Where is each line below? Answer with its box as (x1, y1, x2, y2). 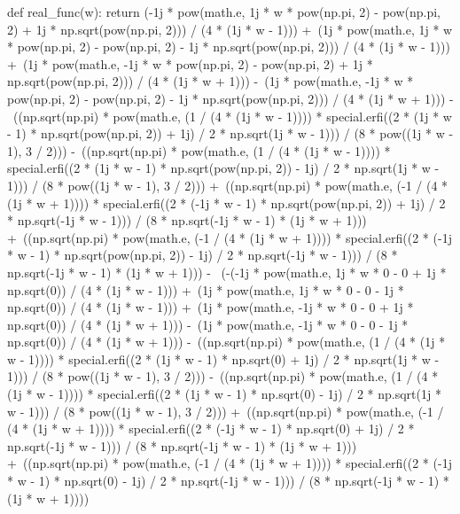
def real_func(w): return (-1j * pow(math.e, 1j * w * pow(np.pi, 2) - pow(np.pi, (7, 3, 441, 20)
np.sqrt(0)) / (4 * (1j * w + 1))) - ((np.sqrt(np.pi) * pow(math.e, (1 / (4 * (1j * (7, 332, 446, 351)
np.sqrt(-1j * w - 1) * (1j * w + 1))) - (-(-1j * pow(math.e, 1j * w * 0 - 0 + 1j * (7, 262, 447, 281)
